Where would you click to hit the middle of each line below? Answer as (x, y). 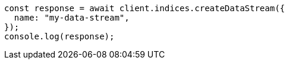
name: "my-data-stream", (72, 18)
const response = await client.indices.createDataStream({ (145, 8)
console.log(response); (59, 36)
